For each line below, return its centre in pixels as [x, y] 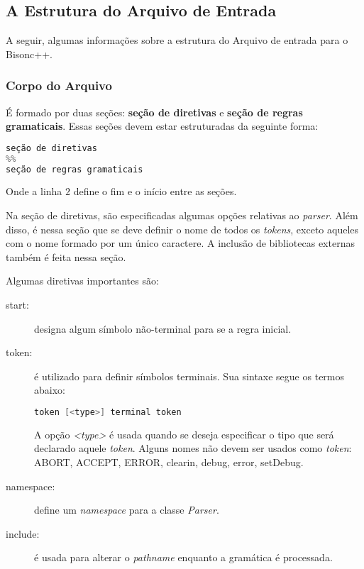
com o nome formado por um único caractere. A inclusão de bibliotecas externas [180, 243]
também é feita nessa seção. [66, 256]
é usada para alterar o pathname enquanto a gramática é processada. [183, 557]
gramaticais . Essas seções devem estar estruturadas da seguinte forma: [162, 126]
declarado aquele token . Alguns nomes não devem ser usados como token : [193, 448]
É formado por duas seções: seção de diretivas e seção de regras [154, 112]
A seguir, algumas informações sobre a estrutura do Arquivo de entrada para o [177, 40]
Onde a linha [34, 191]
